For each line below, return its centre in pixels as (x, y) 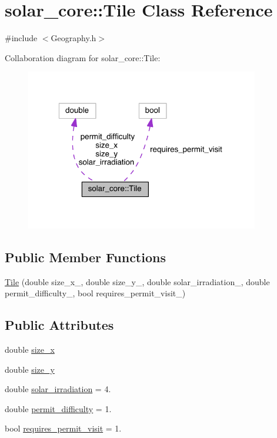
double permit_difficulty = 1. (58, 408)
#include (21, 38)
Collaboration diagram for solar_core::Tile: (83, 57)
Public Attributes (59, 325)
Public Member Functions (85, 257)
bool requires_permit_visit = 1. (63, 428)
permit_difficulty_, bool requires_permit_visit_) (95, 293)
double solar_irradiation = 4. (58, 389)
